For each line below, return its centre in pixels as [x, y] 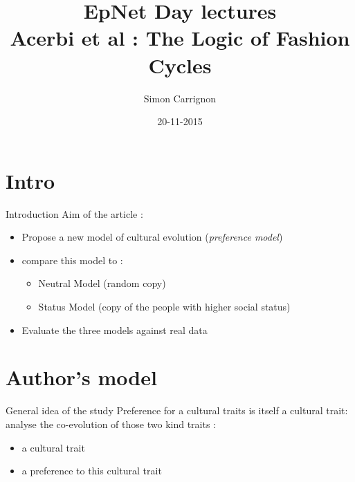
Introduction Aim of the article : [74, 213]
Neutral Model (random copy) [102, 283]
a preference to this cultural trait [92, 471]
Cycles [180, 65]
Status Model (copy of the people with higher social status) [164, 306]
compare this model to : [72, 260]
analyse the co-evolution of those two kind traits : [111, 424]
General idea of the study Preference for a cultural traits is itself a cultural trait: [177, 410]
